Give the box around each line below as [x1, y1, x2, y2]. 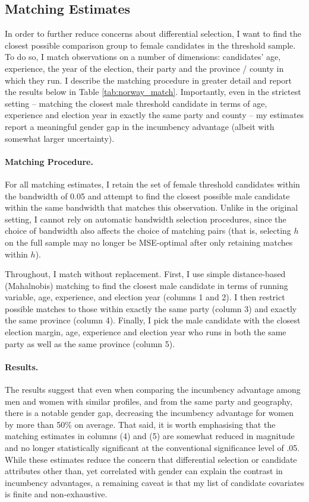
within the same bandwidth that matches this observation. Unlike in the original [5, 201, 298, 214]
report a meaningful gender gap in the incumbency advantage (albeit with [5, 120, 275, 132]
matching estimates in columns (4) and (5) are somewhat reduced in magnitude [5, 430, 295, 442]
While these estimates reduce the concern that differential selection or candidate [5, 453, 297, 465]
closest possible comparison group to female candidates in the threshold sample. [5, 39, 296, 51]
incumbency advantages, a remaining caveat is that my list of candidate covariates [5, 476, 304, 488]
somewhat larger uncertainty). [5, 132, 115, 144]
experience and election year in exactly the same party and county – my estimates [5, 109, 304, 121]
